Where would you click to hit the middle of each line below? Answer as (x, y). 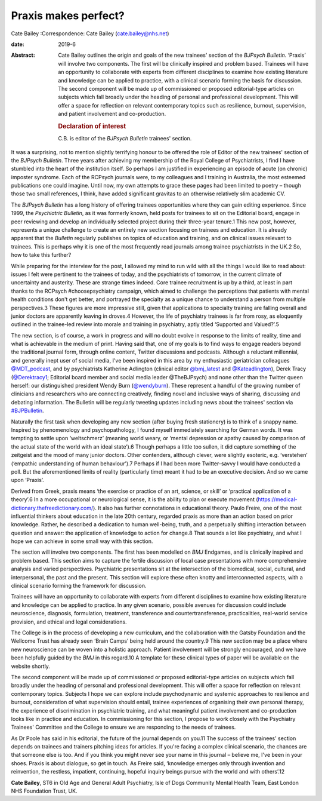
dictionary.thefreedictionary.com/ (52, 508)
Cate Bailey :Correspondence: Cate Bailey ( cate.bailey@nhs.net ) (90, 33)
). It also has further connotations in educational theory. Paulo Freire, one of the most (197, 508)
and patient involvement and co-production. (112, 114)
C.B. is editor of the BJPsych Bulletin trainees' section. (125, 139)
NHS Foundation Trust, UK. (44, 791)
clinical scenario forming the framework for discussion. (79, 586)
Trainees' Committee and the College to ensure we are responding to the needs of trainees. (123, 727)
